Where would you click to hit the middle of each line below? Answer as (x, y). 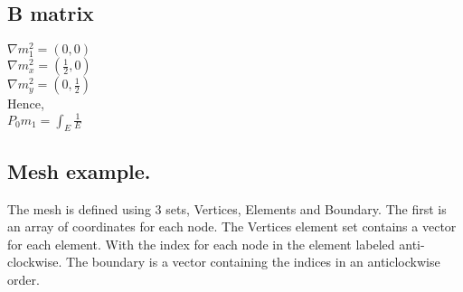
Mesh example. (79, 170)
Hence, (26, 104)
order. (24, 279)
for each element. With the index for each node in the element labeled (201, 244)
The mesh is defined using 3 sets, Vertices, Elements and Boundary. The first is (227, 208)
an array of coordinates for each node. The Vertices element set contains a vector (232, 226)
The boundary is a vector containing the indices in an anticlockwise (253, 262)
